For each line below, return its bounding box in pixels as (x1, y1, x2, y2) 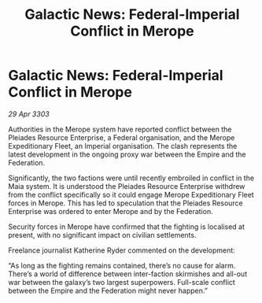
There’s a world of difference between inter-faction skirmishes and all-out (8, 269, 248, 279)
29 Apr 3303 (8, 109, 50, 119)
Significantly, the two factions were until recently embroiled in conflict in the (8, 173, 254, 183)
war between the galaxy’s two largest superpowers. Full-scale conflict (8, 277, 236, 286)
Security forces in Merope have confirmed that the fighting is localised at (8, 222, 245, 231)
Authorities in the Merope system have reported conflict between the (8, 124, 232, 134)
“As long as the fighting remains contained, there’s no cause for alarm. (8, 261, 236, 270)
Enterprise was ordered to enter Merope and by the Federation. (8, 206, 214, 216)
